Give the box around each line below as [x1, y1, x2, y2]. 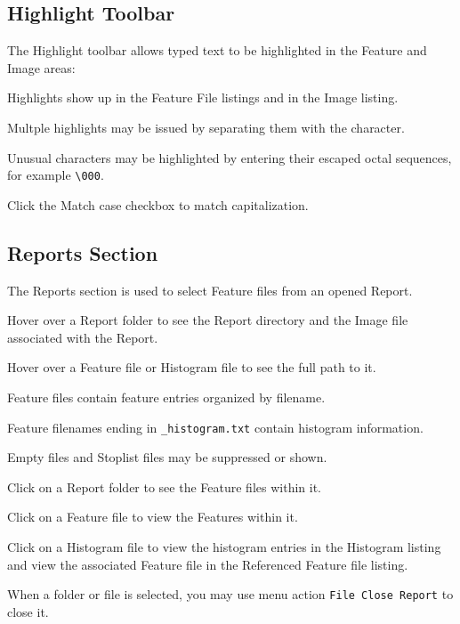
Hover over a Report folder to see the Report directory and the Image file [7, 311, 408, 329]
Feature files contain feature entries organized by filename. [7, 388, 326, 406]
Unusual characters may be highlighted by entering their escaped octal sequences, [7, 148, 452, 166]
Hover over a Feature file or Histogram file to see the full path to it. [7, 358, 376, 377]
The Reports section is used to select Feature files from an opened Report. [7, 280, 413, 299]
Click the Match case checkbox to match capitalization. [7, 195, 309, 214]
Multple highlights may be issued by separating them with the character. [7, 118, 405, 136]
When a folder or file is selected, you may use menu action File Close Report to [7, 585, 454, 604]
